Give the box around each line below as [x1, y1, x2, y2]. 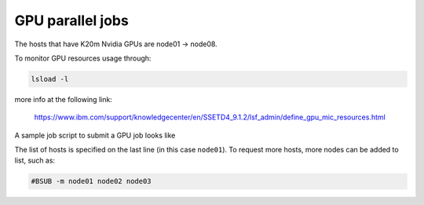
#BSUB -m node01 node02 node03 [31, 177, 152, 186]
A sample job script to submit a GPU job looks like [14, 130, 176, 140]
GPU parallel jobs [14, 12, 129, 29]
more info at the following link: [14, 94, 113, 104]
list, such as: [14, 156, 55, 165]
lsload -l [31, 75, 69, 83]
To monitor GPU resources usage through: [14, 53, 152, 63]
